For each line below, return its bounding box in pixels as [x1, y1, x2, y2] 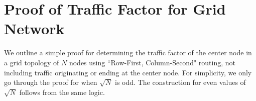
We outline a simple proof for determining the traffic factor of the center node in [4, 47, 252, 58]
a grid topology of [4, 57, 59, 67]
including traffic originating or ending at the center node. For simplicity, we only [4, 67, 252, 77]
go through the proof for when [4, 77, 97, 87]
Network [4, 18, 65, 39]
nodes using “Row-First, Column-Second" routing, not [69, 57, 235, 67]
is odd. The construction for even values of [115, 77, 246, 87]
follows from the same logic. [19, 86, 105, 97]
